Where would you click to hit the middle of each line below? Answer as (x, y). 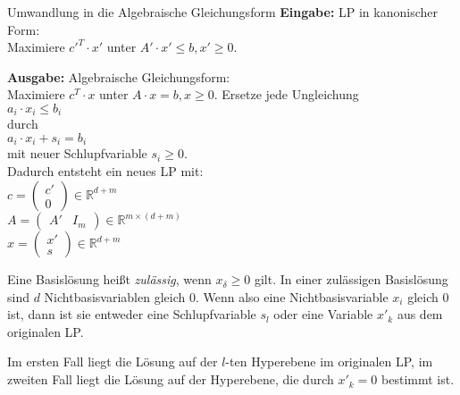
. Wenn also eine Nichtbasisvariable (292, 296)
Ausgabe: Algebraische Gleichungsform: (119, 76)
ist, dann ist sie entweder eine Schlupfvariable (132, 314)
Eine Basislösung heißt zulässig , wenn (109, 279)
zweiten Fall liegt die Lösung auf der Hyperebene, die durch (171, 379)
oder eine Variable (323, 314)
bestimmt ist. (418, 379)
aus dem (420, 314)
